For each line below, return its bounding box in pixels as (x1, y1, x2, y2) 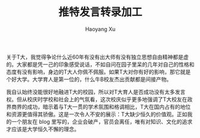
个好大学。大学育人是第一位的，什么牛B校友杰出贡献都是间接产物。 (6, 76, 172, 83)
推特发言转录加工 (58, 5, 142, 19)
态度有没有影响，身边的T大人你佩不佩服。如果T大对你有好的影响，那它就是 (6, 68, 191, 75)
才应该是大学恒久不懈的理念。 (6, 126, 79, 133)
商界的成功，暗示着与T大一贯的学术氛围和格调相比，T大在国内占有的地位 (11, 103, 191, 110)
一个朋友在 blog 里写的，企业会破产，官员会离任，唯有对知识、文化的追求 (11, 118, 193, 125)
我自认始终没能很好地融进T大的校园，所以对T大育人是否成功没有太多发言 (6, 88, 186, 95)
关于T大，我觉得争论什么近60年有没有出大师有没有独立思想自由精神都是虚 (6, 53, 189, 60)
